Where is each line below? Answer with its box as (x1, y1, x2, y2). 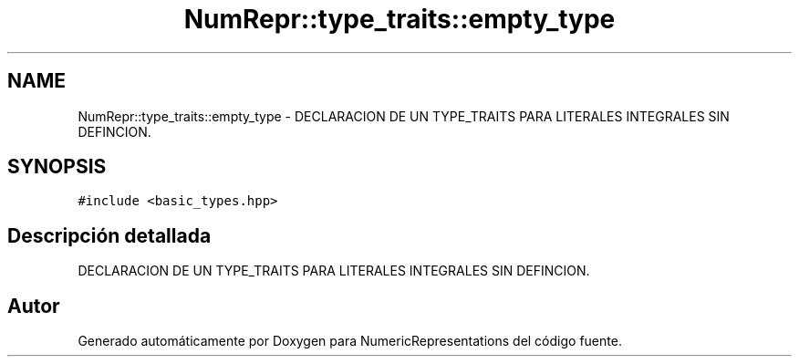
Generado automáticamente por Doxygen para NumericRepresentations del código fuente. (78, 333, 622, 349)
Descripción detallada (7, 224, 212, 247)
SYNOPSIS (7, 155, 107, 179)
